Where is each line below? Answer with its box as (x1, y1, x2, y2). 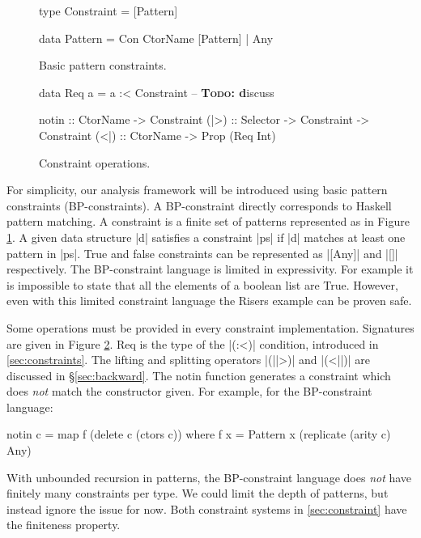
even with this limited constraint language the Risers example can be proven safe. (6, 292, 412, 309)
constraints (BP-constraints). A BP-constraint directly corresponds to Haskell (6, 197, 392, 214)
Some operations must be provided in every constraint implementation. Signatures (6, 319, 415, 336)
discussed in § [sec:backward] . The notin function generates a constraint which (6, 366, 391, 383)
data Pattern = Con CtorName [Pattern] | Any (39, 29, 274, 46)
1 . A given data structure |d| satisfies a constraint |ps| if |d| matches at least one (6, 228, 406, 245)
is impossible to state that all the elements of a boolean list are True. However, (6, 276, 398, 293)
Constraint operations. (39, 154, 151, 171)
